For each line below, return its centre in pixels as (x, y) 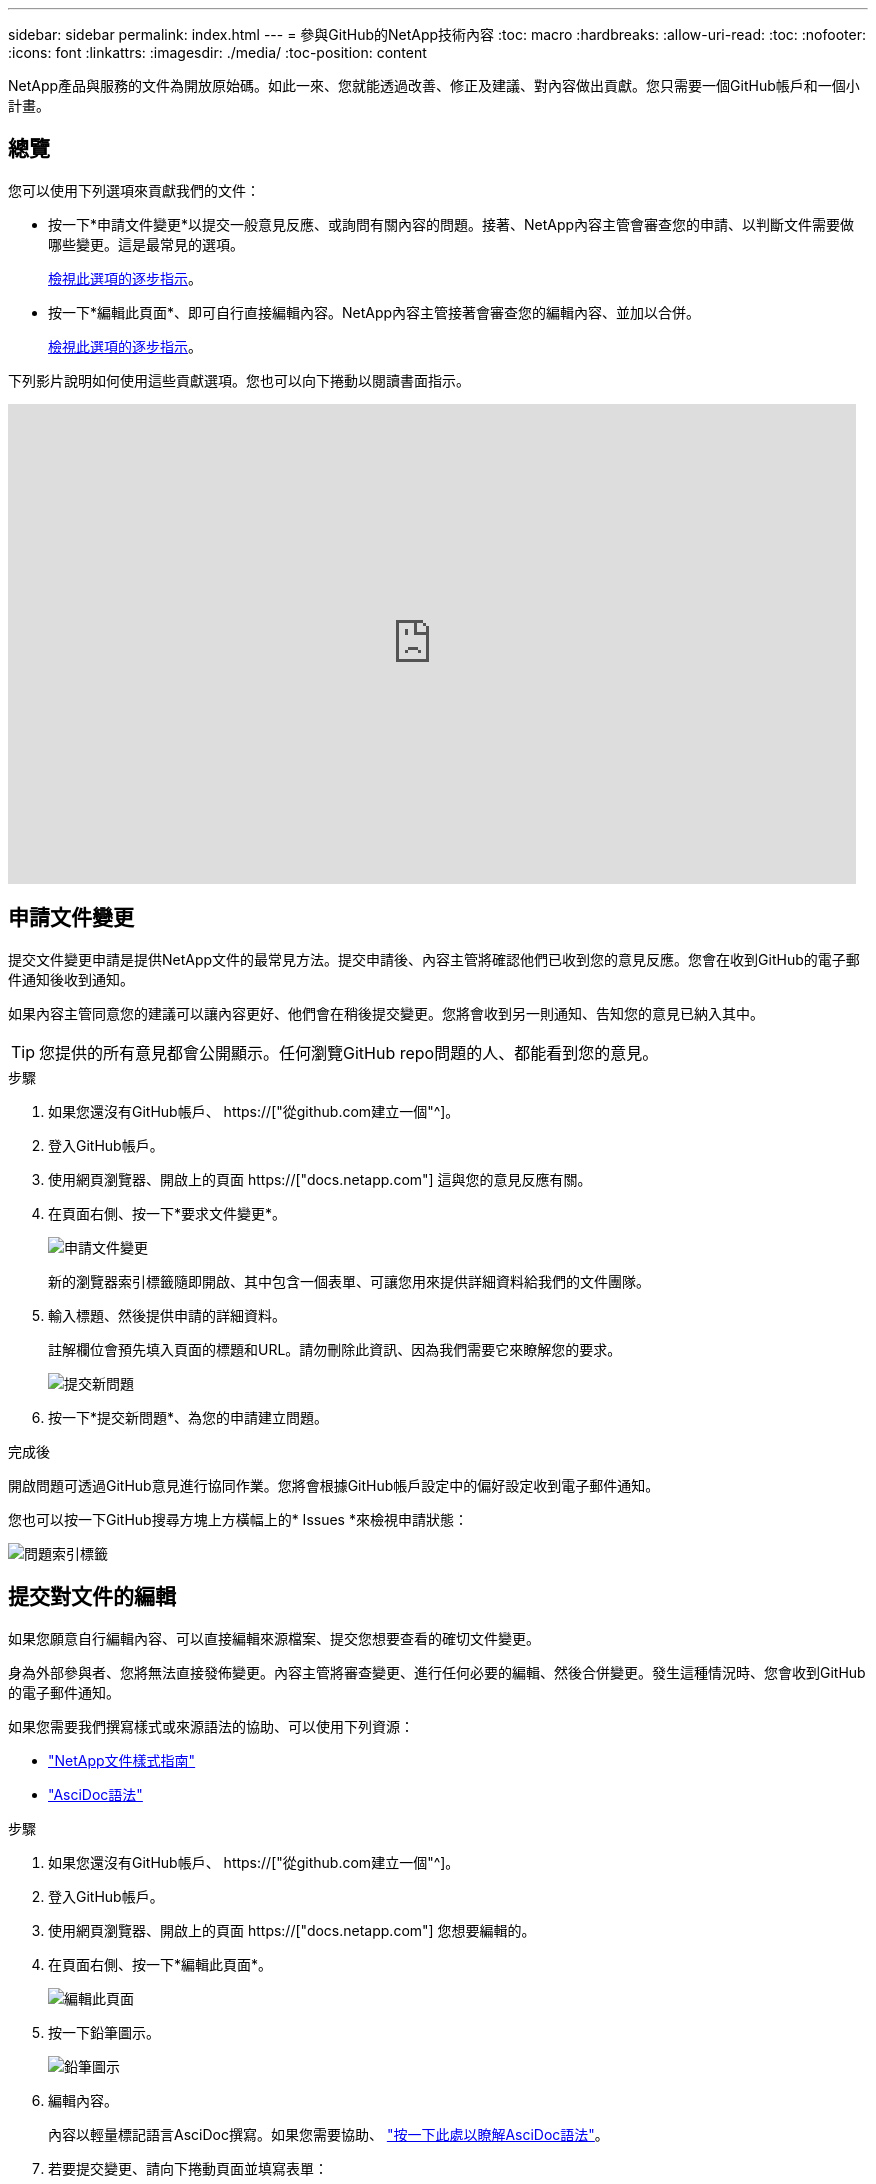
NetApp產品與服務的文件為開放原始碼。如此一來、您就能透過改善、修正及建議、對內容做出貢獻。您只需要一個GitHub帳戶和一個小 (434, 85)
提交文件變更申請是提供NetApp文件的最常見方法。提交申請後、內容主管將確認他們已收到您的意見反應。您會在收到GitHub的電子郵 (434, 959)
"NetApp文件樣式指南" (122, 1760)
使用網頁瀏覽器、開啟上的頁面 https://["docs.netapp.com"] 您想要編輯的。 (292, 1930)
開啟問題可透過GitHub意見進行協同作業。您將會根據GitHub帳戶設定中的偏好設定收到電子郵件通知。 (334, 1485)
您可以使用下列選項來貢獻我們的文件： (134, 190)
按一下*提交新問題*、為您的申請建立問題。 (188, 1417)
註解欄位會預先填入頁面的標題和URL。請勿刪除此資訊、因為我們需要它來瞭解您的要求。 (335, 1349)
